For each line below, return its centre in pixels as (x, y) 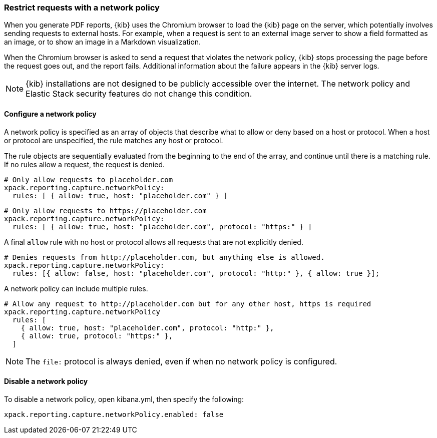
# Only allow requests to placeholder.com (89, 179)
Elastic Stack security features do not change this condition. (139, 94)
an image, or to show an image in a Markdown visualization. (103, 42)
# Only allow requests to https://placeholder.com (105, 210)
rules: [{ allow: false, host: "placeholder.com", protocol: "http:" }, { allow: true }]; (196, 273)
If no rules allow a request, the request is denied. (85, 164)
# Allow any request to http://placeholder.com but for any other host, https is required (188, 304)
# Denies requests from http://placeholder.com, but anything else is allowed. (164, 257)
